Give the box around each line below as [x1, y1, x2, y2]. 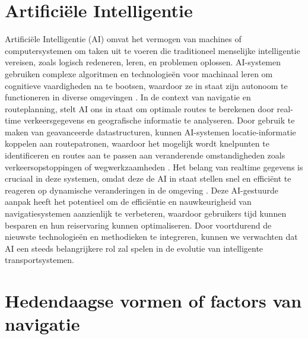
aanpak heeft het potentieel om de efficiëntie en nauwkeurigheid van [5, 195, 252, 208]
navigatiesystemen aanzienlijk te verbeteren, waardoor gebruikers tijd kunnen [5, 207, 287, 220]
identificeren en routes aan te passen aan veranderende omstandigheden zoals [5, 149, 285, 161]
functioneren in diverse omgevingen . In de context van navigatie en [5, 91, 251, 103]
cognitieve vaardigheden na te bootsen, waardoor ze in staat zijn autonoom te [5, 79, 288, 91]
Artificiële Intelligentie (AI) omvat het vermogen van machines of [5, 33, 242, 45]
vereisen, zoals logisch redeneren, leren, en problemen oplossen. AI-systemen [5, 56, 281, 68]
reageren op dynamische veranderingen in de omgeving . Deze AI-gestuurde [5, 183, 278, 196]
